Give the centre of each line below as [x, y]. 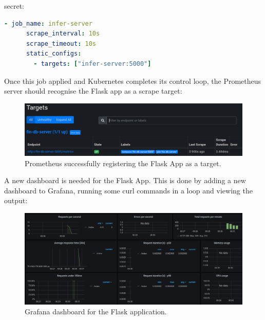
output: [16, 200]
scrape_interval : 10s [63, 34]
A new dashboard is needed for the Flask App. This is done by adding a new [125, 180]
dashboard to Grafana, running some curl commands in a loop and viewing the [128, 190]
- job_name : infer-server [48, 23]
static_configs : [54, 54]
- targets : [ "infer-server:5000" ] [92, 64]
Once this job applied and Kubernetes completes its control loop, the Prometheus [133, 81]
